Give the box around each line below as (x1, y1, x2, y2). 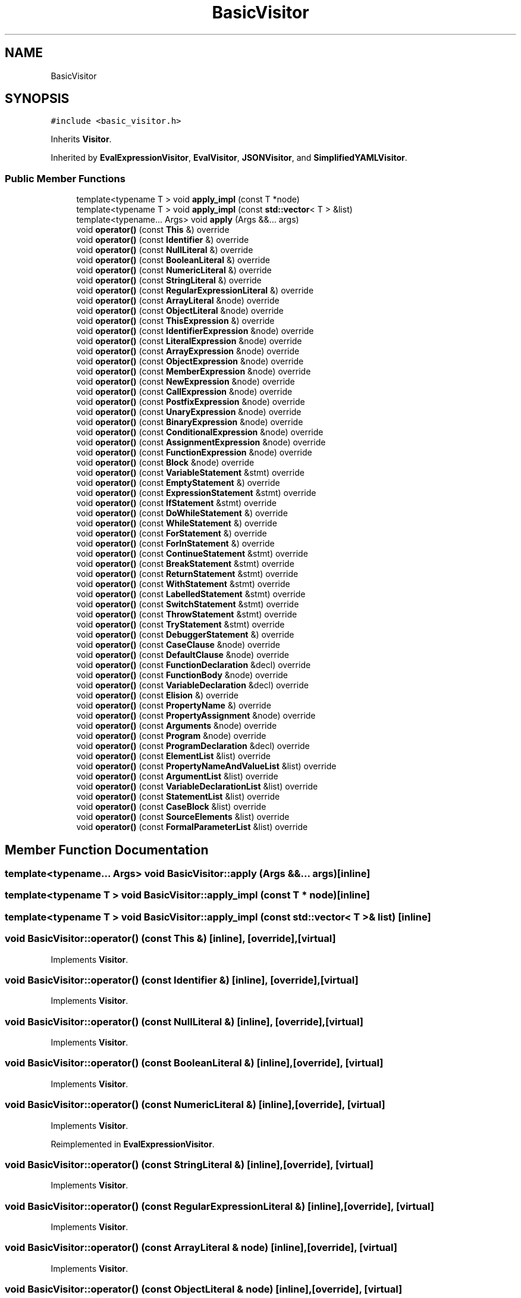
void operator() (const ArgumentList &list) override (76, 771, 278, 782)
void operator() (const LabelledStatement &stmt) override (76, 589, 306, 600)
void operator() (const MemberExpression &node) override (76, 366, 311, 377)
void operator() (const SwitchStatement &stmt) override (76, 599, 299, 610)
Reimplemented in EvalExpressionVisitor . (51, 1138, 215, 1149)
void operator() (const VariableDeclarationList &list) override (76, 781, 318, 792)
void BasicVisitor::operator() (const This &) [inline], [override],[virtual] (5, 932, 336, 945)
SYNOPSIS (5, 91, 70, 107)
